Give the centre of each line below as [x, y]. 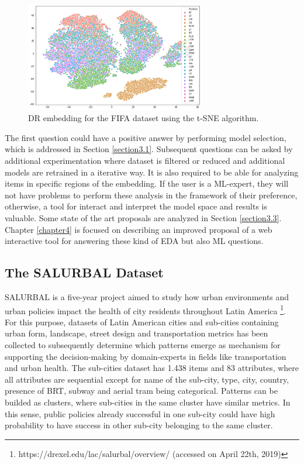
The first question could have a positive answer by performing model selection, [146, 137]
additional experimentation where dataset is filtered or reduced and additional [145, 161]
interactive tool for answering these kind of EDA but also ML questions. [134, 241]
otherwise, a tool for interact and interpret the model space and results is [136, 206]
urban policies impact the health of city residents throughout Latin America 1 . [145, 310]
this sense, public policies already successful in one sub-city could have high [140, 413]
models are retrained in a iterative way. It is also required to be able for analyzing [152, 172]
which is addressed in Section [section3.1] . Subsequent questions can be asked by [149, 149]
